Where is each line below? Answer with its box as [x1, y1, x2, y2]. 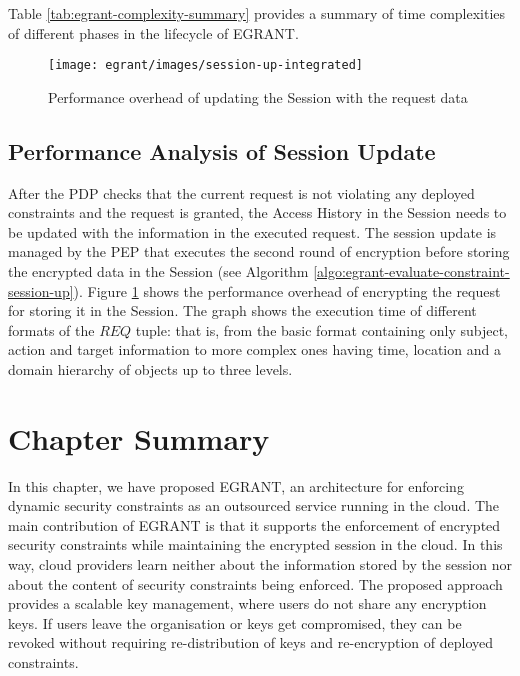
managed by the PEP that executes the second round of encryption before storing [8, 241, 510, 262]
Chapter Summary [8, 417, 270, 458]
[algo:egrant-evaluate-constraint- [313, 261, 510, 282]
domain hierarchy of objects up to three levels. [8, 358, 293, 379]
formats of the [8, 319, 95, 340]
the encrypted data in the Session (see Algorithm [8, 261, 309, 282]
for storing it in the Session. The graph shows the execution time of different [8, 300, 477, 321]
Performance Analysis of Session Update [8, 135, 436, 166]
